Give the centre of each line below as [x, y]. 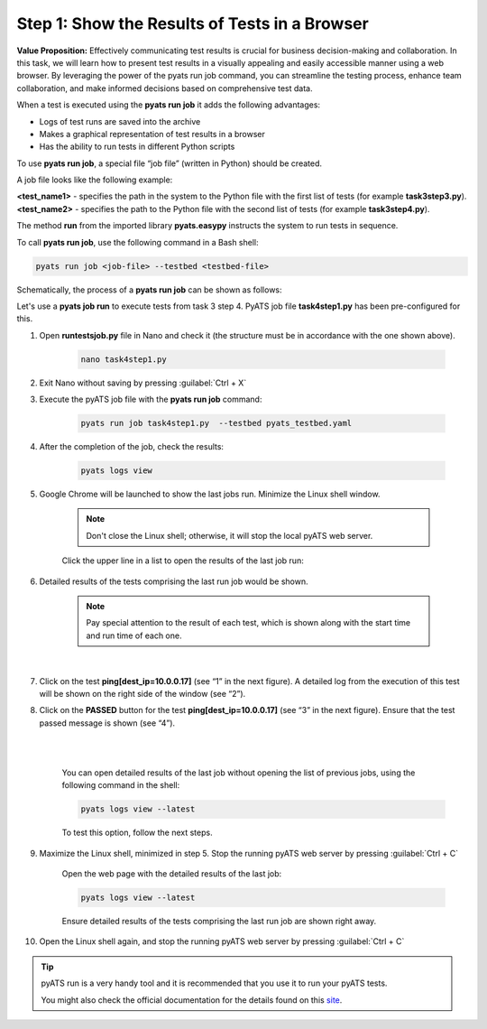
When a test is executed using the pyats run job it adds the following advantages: [168, 105]
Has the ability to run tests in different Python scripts [137, 147]
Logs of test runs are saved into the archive [120, 121]
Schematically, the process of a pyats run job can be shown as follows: [150, 290]
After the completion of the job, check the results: [132, 447]
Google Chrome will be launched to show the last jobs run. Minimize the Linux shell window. [210, 494]
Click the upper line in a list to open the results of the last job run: [183, 561]
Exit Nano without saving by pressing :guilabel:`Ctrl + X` [143, 383]
